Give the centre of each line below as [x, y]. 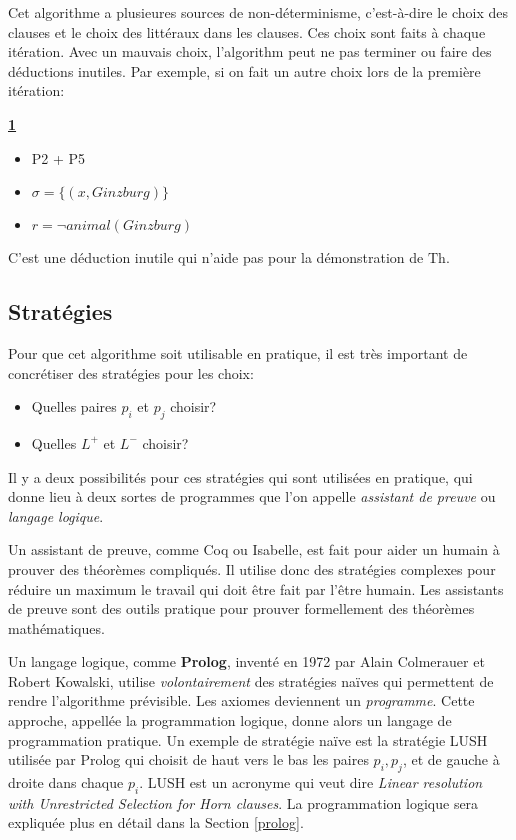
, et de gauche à [451, 759]
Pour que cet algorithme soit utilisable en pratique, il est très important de [238, 352]
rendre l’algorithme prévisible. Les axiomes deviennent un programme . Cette [241, 700]
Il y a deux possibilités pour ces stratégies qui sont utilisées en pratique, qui [240, 476]
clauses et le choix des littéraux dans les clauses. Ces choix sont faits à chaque [247, 31]
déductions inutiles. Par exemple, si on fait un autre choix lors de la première [244, 70]
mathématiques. [56, 627]
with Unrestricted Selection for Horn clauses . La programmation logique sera [243, 802]
